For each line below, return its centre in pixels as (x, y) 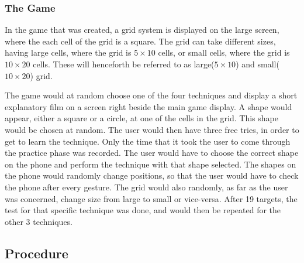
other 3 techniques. (39, 221)
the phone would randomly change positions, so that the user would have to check (152, 175)
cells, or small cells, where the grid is (224, 52)
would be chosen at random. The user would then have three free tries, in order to (152, 129)
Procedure (37, 253)
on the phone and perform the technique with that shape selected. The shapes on (151, 164)
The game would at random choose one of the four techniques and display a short (151, 95)
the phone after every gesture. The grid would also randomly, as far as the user (146, 187)
